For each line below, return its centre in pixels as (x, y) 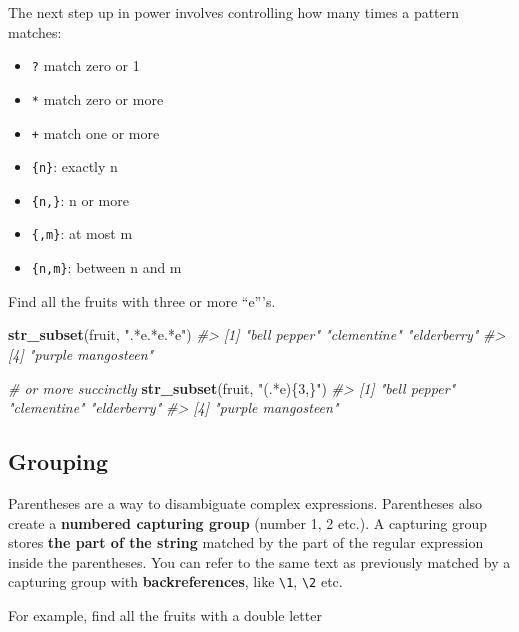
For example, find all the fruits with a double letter (165, 614)
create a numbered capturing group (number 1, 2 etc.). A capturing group (247, 522)
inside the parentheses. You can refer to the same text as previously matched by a (259, 561)
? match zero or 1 (85, 65)
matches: (35, 31)
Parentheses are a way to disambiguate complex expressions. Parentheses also (245, 502)
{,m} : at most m (82, 233)
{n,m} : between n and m (106, 267)
